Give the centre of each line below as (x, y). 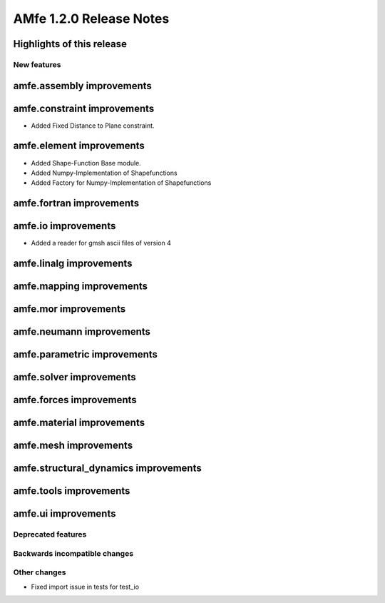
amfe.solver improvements (75, 377)
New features (37, 64)
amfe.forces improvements (75, 400)
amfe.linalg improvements (73, 264)
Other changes (40, 572)
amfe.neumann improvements (82, 332)
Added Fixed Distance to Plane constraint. (93, 126)
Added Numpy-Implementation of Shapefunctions (104, 173)
